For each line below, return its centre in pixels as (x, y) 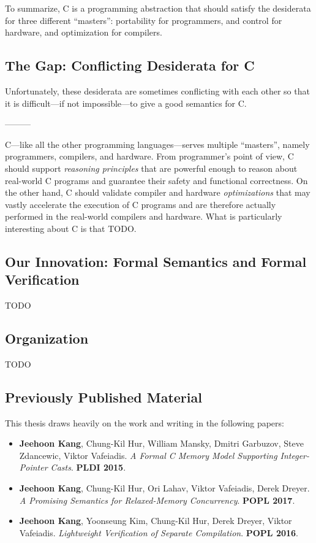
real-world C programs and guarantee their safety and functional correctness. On (156, 180)
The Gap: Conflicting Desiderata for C (130, 65)
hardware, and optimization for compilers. (84, 32)
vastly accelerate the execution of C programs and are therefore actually (141, 204)
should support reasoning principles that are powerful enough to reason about (151, 168)
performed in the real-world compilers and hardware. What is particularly (144, 216)
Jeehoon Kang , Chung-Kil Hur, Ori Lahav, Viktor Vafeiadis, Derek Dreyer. (164, 488)
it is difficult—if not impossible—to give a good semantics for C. (126, 103)
